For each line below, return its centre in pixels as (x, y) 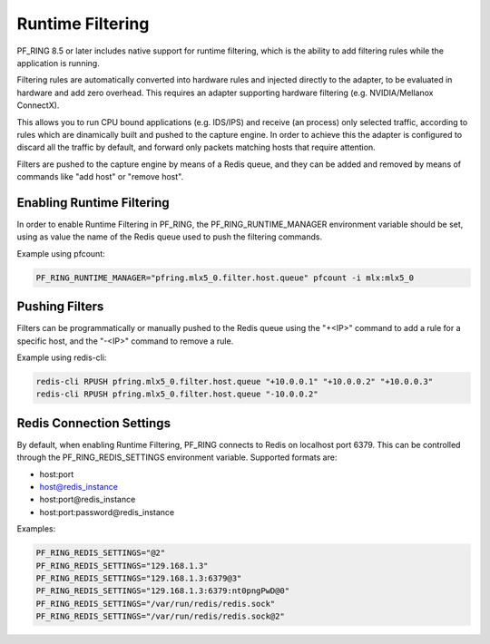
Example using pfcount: (61, 253)
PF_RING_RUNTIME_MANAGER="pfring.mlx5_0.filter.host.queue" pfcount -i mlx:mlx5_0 (225, 278)
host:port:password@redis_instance (107, 512)
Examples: (36, 529)
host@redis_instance (78, 487)
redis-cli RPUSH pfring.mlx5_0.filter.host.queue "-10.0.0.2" (177, 394)
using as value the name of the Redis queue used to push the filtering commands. (169, 237)
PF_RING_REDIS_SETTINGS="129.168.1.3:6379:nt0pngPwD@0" (163, 591)
